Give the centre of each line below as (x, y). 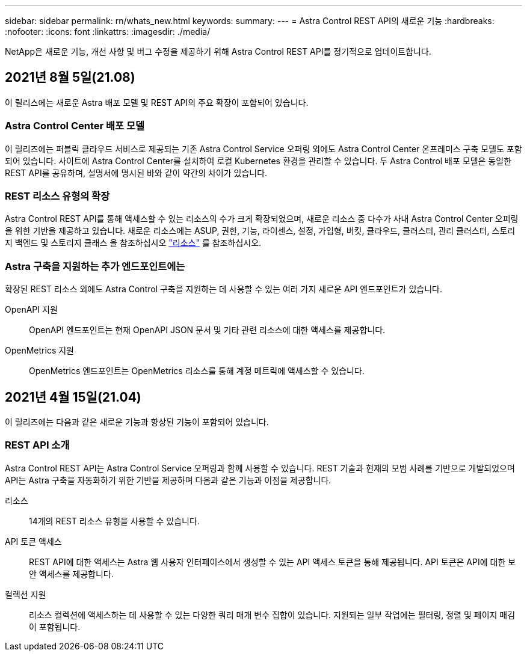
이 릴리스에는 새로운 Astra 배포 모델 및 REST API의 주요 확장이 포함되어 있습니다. (157, 102)
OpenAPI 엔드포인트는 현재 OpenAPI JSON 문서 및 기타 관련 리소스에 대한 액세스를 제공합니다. (207, 330)
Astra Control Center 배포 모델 (75, 126)
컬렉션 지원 (26, 594)
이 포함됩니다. (55, 627)
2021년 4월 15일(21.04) (73, 397)
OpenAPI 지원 (31, 310)
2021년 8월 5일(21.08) (70, 78)
